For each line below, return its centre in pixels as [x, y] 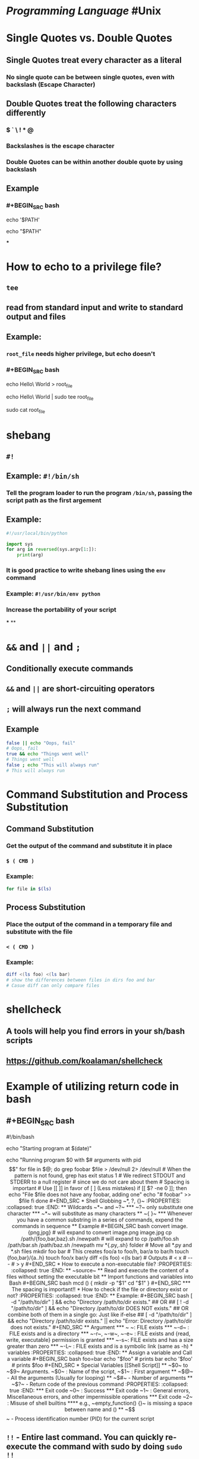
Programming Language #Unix [84, 11]
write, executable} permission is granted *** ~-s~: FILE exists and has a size [100, 1339]
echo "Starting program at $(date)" [49, 1148]
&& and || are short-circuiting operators [80, 689]
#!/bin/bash [20, 1136]
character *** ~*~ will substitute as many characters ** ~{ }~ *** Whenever [100, 1213]
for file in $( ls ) [29, 889]
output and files [36, 317]
